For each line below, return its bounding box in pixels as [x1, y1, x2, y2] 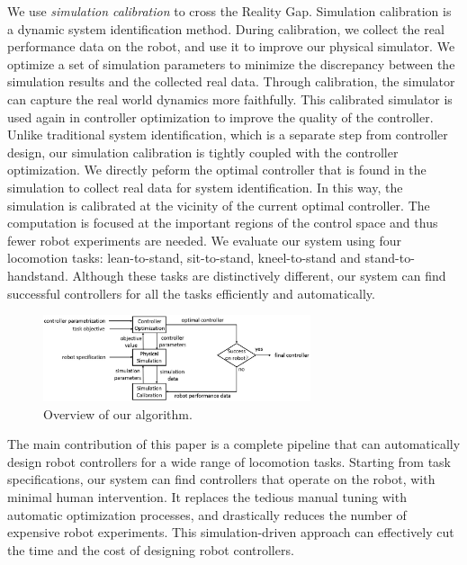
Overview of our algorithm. [43, 404, 193, 423]
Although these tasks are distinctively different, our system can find [72, 265, 446, 284]
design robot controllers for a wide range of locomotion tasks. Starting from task [7, 452, 452, 471]
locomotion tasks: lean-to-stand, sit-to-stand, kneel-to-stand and [7, 248, 361, 267]
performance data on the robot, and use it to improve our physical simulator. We [7, 37, 455, 56]
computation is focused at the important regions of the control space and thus [7, 213, 438, 232]
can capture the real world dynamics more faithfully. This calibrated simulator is [7, 89, 453, 108]
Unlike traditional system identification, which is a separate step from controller [7, 125, 448, 144]
